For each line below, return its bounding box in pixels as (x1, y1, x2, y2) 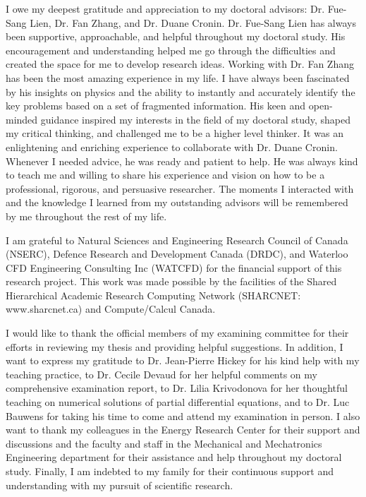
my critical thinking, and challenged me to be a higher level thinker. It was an (6, 126, 343, 140)
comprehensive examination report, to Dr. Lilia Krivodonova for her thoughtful (6, 381, 348, 395)
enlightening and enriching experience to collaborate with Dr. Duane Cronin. (6, 139, 338, 154)
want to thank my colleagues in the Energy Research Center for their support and (6, 422, 360, 437)
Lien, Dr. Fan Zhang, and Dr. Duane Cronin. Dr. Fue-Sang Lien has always (30, 15, 356, 30)
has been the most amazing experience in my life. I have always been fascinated (6, 70, 350, 85)
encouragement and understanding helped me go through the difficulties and (6, 42, 336, 57)
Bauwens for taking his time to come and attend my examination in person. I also (6, 408, 360, 423)
